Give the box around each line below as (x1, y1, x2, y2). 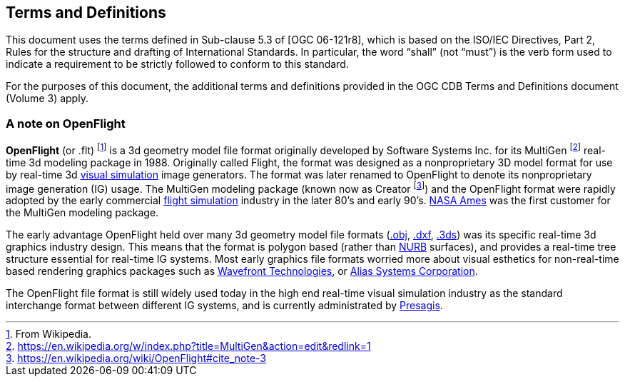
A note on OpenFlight (6, 116, 126, 131)
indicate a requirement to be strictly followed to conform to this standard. (6, 58, 349, 71)
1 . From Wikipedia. (6, 328, 92, 341)
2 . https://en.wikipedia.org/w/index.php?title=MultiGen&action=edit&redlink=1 (6, 340, 371, 353)
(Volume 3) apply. (6, 92, 88, 105)
